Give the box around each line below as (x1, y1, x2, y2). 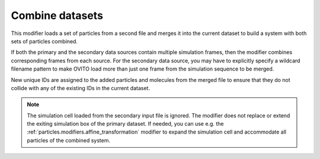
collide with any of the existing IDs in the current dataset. (11, 84, 151, 91)
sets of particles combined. (11, 37, 78, 44)
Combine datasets (11, 9, 104, 22)
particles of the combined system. (27, 136, 111, 144)
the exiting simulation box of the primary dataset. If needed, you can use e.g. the (27, 120, 224, 128)
